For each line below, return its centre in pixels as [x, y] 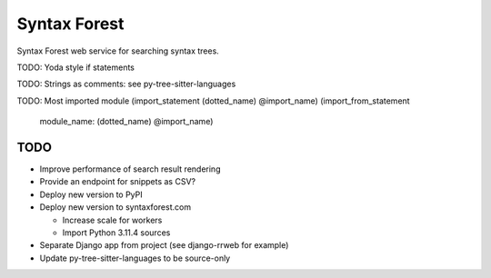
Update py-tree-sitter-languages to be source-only [135, 258]
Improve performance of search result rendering [130, 169]
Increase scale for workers [112, 220]
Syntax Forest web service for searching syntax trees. [118, 51]
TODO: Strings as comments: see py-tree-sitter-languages [126, 84]
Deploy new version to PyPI [91, 194]
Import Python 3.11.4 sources [116, 233]
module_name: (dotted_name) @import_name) [126, 122]
